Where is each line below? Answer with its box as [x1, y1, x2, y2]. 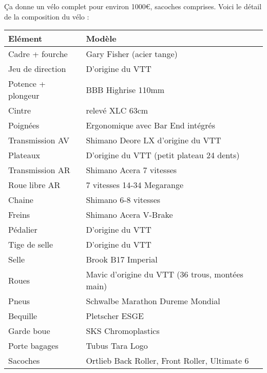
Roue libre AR [8, 179, 61, 191]
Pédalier [8, 223, 37, 236]
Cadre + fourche [8, 48, 68, 60]
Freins [8, 209, 30, 221]
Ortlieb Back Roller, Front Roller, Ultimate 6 [86, 355, 249, 367]
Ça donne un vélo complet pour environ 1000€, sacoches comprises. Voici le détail [4, 1, 262, 11]
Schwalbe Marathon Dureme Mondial [86, 295, 220, 307]
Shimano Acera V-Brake [86, 209, 173, 221]
